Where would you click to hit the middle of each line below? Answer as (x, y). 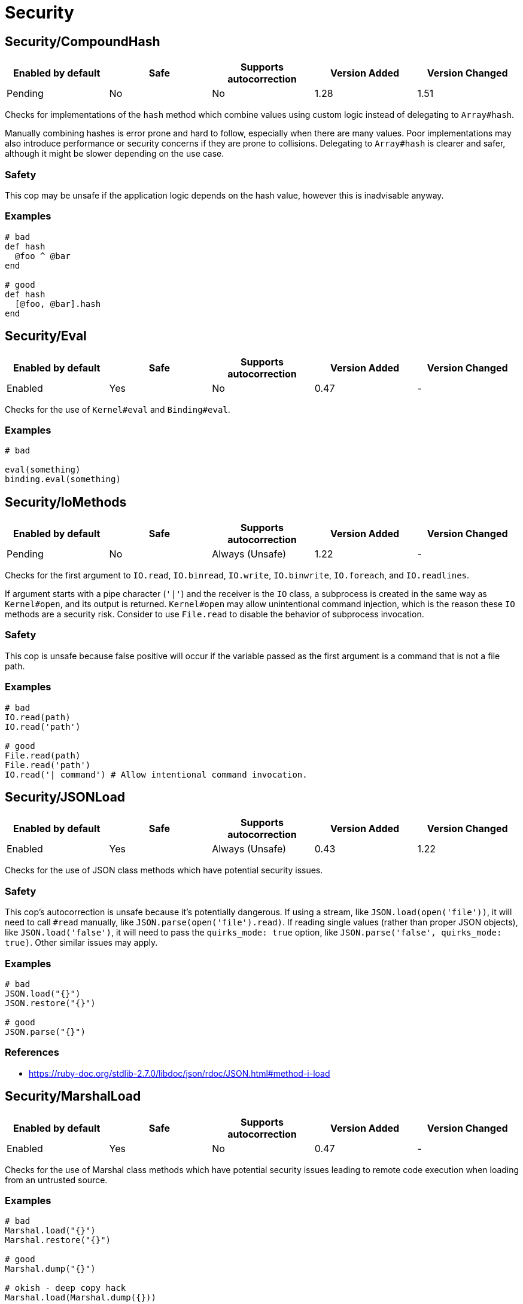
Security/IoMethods (66, 502)
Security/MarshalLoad (73, 1096)
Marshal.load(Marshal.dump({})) (80, 1298)
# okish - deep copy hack (66, 1288)
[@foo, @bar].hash (58, 304)
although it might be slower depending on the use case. (115, 154)
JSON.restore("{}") (50, 1003)
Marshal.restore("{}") (58, 1240)
